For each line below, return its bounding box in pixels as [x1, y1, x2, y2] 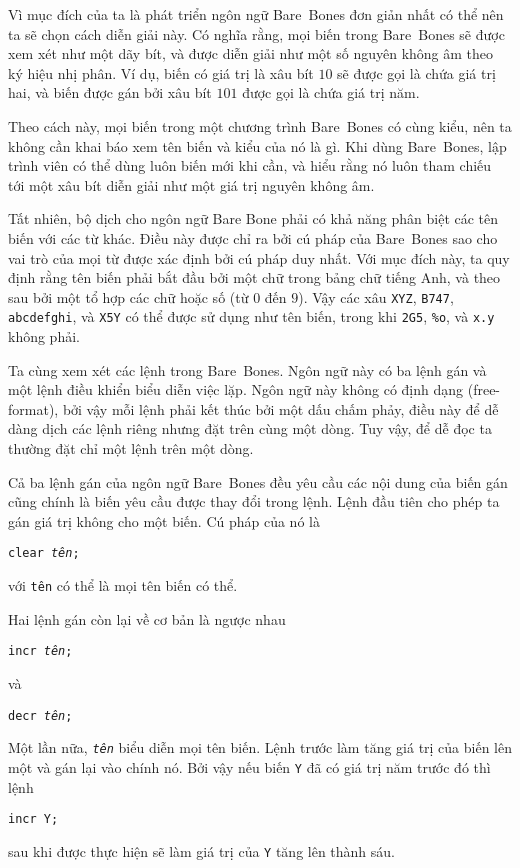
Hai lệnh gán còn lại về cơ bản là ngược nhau [8, 608, 286, 629]
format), [8, 398, 59, 419]
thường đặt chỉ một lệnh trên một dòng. [8, 438, 254, 458]
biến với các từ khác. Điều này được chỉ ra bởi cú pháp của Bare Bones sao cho [8, 227, 498, 248]
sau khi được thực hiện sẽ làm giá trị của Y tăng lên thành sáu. [8, 840, 396, 861]
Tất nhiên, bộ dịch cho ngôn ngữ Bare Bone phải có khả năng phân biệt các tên [8, 208, 499, 229]
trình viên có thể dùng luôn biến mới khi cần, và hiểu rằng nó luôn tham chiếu [8, 155, 492, 176]
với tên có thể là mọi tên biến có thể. [8, 575, 238, 596]
